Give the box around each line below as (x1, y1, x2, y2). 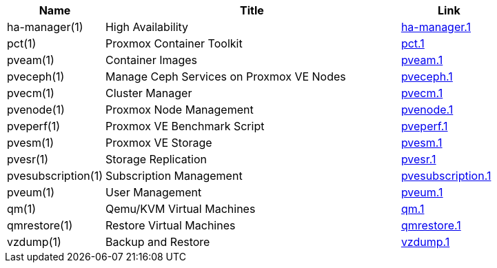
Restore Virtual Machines (105, 218, 236, 232)
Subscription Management (105, 169, 243, 183)
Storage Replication (105, 152, 207, 166)
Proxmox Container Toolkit (105, 37, 243, 50)
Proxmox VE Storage (105, 136, 212, 150)
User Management (105, 185, 202, 199)
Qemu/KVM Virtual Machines (105, 202, 256, 216)
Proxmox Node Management (105, 103, 254, 116)
